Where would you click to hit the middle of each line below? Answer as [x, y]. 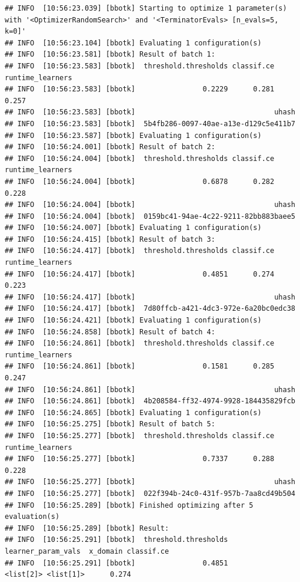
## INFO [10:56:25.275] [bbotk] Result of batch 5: [110, 424]
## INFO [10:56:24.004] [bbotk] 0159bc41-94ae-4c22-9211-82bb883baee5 [150, 216]
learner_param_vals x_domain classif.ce [87, 551]
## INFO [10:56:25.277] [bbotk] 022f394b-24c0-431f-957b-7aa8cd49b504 [150, 493]
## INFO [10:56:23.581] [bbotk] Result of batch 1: [110, 55]
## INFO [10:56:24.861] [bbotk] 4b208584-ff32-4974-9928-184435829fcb [150, 401]
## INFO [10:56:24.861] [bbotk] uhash [150, 389]
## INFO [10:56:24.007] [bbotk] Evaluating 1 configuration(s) [133, 228]
